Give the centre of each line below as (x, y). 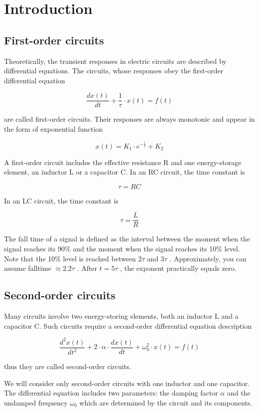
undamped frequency (36, 402)
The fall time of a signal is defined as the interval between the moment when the (127, 239)
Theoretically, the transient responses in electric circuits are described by (115, 61)
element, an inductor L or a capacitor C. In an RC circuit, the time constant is (125, 172)
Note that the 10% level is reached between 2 (73, 258)
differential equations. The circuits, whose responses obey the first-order (114, 71)
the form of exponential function (54, 129)
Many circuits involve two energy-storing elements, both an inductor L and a (121, 315)
